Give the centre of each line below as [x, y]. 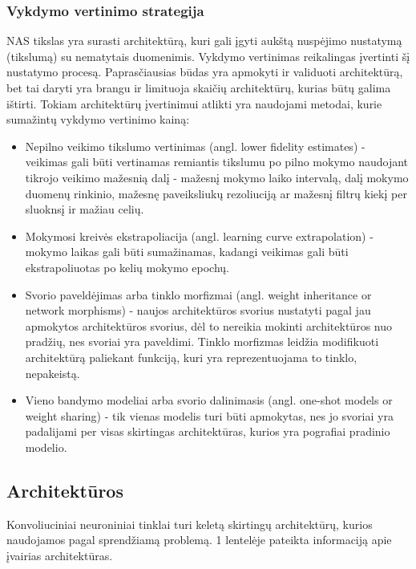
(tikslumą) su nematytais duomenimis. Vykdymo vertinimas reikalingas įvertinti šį [208, 56]
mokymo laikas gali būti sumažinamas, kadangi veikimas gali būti [187, 252]
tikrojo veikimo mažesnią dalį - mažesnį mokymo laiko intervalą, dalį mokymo [217, 177]
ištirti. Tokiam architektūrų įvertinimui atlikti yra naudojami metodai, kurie [194, 103]
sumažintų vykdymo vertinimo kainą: [98, 119]
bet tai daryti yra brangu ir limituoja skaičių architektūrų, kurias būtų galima [199, 87]
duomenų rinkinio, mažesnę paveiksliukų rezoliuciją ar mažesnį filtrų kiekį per [216, 193]
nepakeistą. [53, 373]
